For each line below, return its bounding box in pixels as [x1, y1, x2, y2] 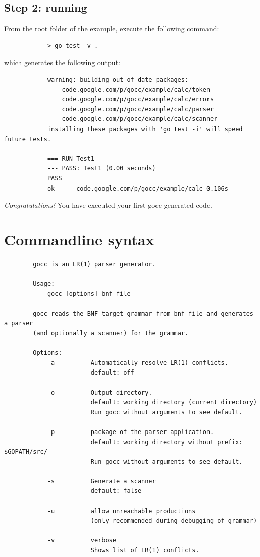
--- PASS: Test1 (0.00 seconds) [47, 165, 156, 172]
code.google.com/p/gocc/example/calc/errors [62, 96, 214, 103]
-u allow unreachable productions [47, 507, 196, 515]
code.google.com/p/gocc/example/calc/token [62, 86, 211, 93]
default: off [90, 369, 134, 377]
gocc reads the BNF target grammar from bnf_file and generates [33, 310, 253, 317]
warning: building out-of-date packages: [47, 76, 189, 83]
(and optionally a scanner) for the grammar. [33, 329, 189, 337]
